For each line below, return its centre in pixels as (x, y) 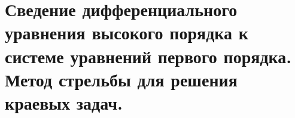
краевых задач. (64, 102)
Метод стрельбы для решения (121, 79)
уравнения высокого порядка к (127, 32)
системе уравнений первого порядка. (148, 56)
